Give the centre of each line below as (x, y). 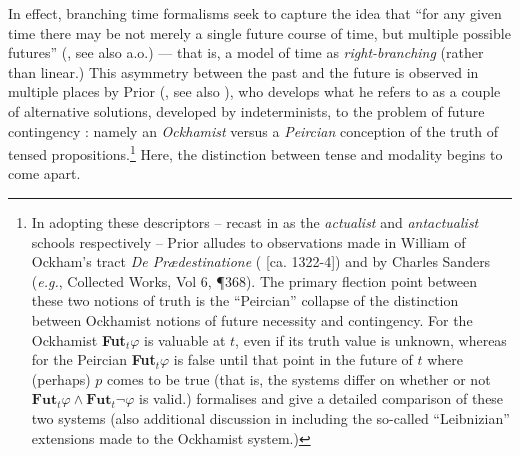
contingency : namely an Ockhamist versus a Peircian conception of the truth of (253, 130)
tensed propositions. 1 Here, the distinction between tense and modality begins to (255, 152)
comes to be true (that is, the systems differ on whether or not (299, 378)
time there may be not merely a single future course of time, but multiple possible (259, 32)
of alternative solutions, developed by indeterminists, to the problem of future (246, 110)
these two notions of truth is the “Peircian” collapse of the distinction (245, 300)
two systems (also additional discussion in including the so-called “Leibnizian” (270, 417)
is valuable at (185, 339)
